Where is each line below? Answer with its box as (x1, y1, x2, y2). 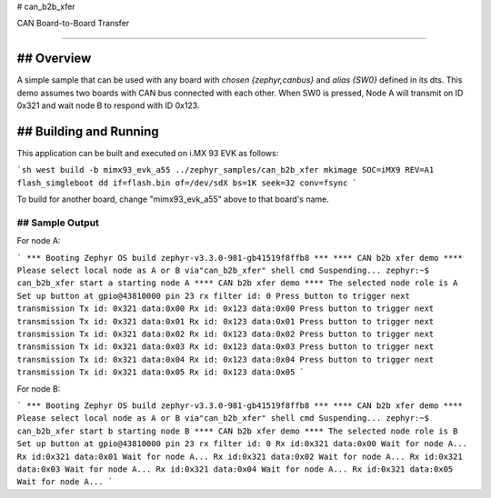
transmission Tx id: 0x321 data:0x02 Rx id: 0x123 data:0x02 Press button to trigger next (16, 329, 435, 340)
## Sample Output (16, 216, 99, 229)
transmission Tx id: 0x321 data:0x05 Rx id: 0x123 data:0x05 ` (16, 367, 305, 377)
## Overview (16, 51, 92, 66)
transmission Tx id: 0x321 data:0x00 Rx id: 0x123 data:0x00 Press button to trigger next (16, 304, 435, 314)
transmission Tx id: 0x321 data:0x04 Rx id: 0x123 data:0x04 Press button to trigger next (16, 354, 435, 364)
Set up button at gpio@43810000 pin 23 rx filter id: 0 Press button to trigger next (16, 291, 411, 301)
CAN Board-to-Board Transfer (16, 18, 130, 29)
